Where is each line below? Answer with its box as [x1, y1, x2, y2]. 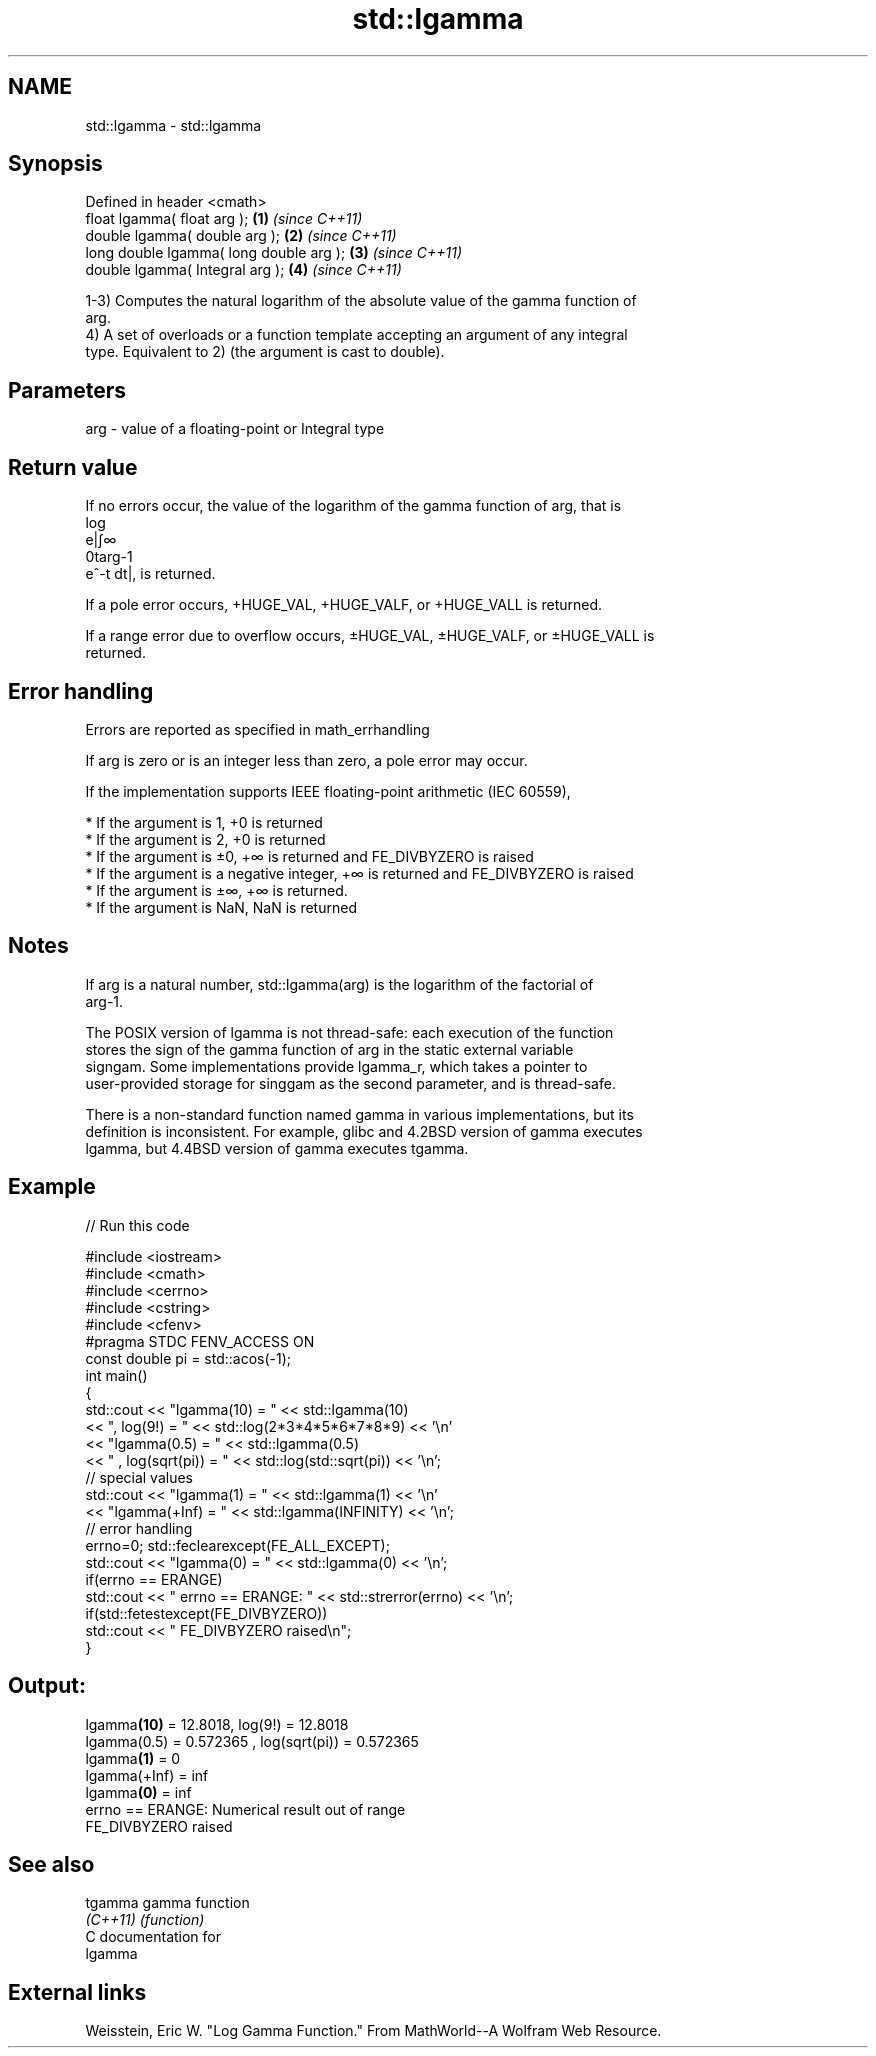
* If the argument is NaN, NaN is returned [85, 898, 357, 916]
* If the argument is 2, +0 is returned [85, 830, 326, 848]
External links [8, 1979, 147, 2005]
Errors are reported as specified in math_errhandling [85, 720, 430, 738]
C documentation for [85, 1928, 222, 1946]
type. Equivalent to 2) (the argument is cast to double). [85, 343, 445, 361]
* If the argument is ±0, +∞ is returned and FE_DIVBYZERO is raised [85, 847, 534, 865]
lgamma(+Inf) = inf [85, 1766, 209, 1784]
